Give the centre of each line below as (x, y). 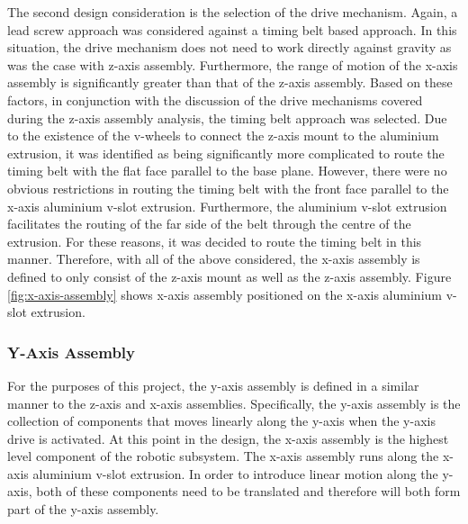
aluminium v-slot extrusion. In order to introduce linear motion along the (235, 473)
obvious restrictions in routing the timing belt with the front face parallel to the (228, 188)
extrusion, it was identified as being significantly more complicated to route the (226, 153)
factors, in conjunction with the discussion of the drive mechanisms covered (215, 99)
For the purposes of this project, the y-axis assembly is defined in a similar (213, 385)
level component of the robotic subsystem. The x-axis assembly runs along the (223, 456)
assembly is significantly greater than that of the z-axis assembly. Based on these (230, 82)
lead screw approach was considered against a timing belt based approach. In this (232, 29)
